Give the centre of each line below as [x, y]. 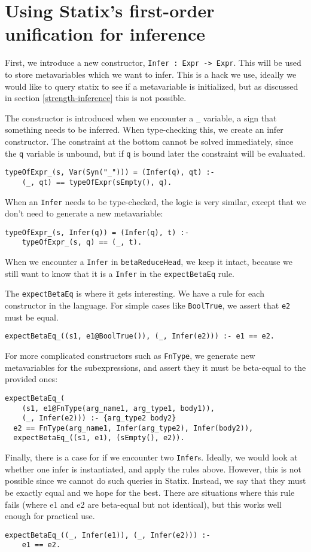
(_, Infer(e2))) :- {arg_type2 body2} [99, 418]
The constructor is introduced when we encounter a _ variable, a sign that [141, 118]
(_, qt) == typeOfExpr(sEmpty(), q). [97, 182]
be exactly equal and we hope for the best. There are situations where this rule [150, 492]
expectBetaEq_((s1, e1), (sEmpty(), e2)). [99, 438]
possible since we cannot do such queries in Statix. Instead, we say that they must [155, 481]
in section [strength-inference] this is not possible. [96, 98]
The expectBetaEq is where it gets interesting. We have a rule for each [135, 293]
